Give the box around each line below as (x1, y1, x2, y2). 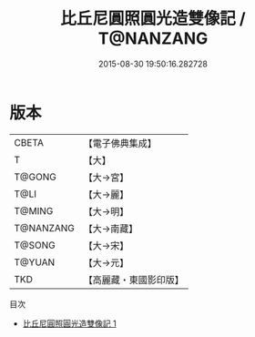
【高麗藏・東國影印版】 (83, 273, 185, 286)
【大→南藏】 (83, 222, 138, 235)
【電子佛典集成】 (83, 137, 158, 149)
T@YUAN (14, 256, 56, 269)
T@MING (14, 204, 54, 217)
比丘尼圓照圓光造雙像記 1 (22, 318, 117, 329)
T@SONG (14, 239, 56, 251)
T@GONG (14, 170, 56, 183)
